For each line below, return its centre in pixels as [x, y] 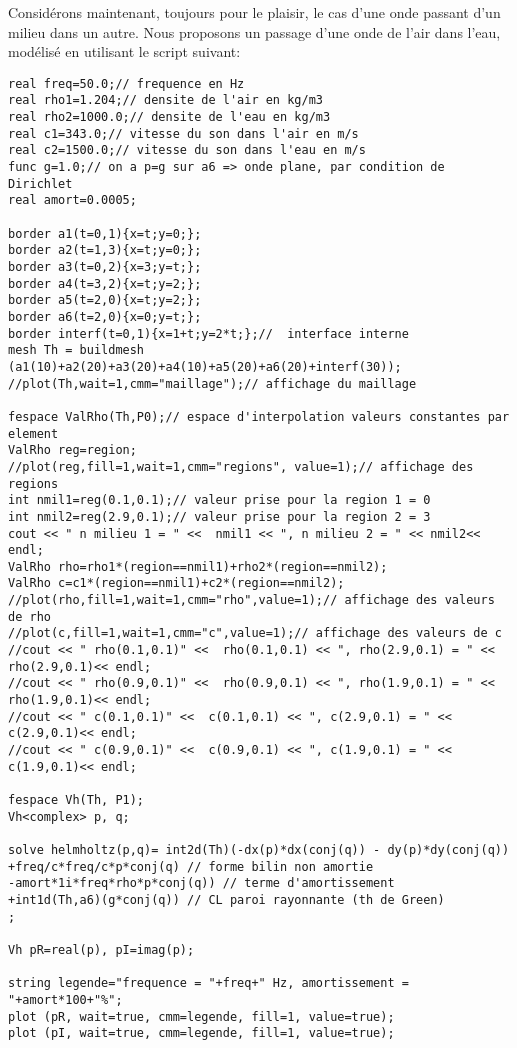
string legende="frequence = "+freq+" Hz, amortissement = [208, 983]
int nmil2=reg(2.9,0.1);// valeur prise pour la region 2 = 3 [219, 516]
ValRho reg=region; [72, 450]
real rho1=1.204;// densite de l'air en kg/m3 [165, 100]
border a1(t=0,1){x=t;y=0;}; [105, 233]
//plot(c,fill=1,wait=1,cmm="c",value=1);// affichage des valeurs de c [255, 633]
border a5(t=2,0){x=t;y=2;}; [105, 300]
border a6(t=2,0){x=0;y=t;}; [105, 316]
